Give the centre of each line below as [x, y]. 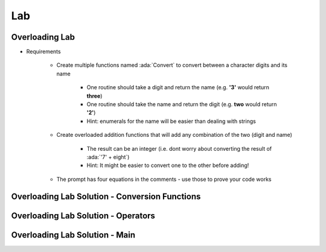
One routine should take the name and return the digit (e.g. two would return [182, 104]
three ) [94, 96]
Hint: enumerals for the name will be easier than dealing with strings [171, 121]
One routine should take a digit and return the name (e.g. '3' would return [178, 87]
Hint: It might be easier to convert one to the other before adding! [168, 165]
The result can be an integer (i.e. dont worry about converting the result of [179, 148]
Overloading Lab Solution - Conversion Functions [106, 196]
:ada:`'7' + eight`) [108, 157]
